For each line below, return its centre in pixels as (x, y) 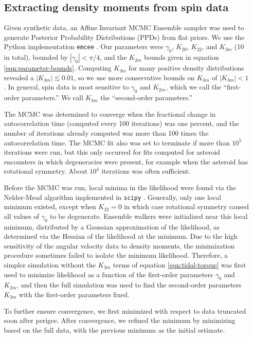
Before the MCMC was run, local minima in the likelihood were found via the (120, 187)
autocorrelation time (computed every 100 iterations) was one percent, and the (121, 123)
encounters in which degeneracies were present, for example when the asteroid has (126, 161)
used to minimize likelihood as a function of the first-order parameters (108, 274)
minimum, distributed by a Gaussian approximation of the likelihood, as (112, 226)
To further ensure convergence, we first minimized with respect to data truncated (125, 311)
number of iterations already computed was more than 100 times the (106, 133)
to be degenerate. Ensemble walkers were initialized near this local (149, 216)
